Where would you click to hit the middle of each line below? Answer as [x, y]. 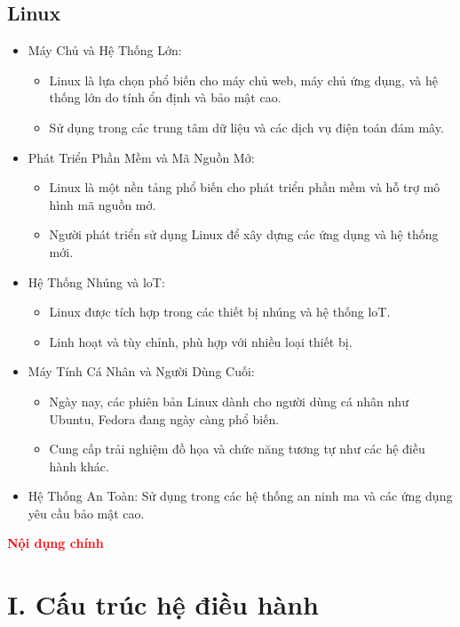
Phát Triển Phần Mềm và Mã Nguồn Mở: [141, 157]
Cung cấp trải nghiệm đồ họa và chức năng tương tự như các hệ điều [237, 449]
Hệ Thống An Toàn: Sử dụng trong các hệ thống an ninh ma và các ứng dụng [240, 496]
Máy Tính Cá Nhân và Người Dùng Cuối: [141, 371]
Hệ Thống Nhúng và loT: [96, 281]
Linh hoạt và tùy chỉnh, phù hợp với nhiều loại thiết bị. [201, 341]
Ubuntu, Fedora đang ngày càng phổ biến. [164, 418]
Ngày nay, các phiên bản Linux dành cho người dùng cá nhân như [229, 401]
